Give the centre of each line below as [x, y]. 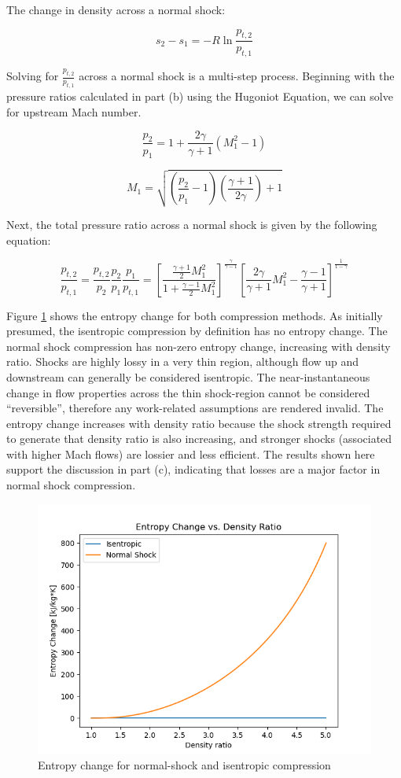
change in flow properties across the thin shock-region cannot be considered [188, 392]
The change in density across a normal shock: [116, 9]
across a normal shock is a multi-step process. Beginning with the [237, 76]
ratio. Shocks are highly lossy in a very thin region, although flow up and [183, 361]
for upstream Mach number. [74, 111]
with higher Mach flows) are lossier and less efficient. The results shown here [191, 454]
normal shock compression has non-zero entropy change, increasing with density [199, 346]
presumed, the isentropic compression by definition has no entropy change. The [197, 331]
